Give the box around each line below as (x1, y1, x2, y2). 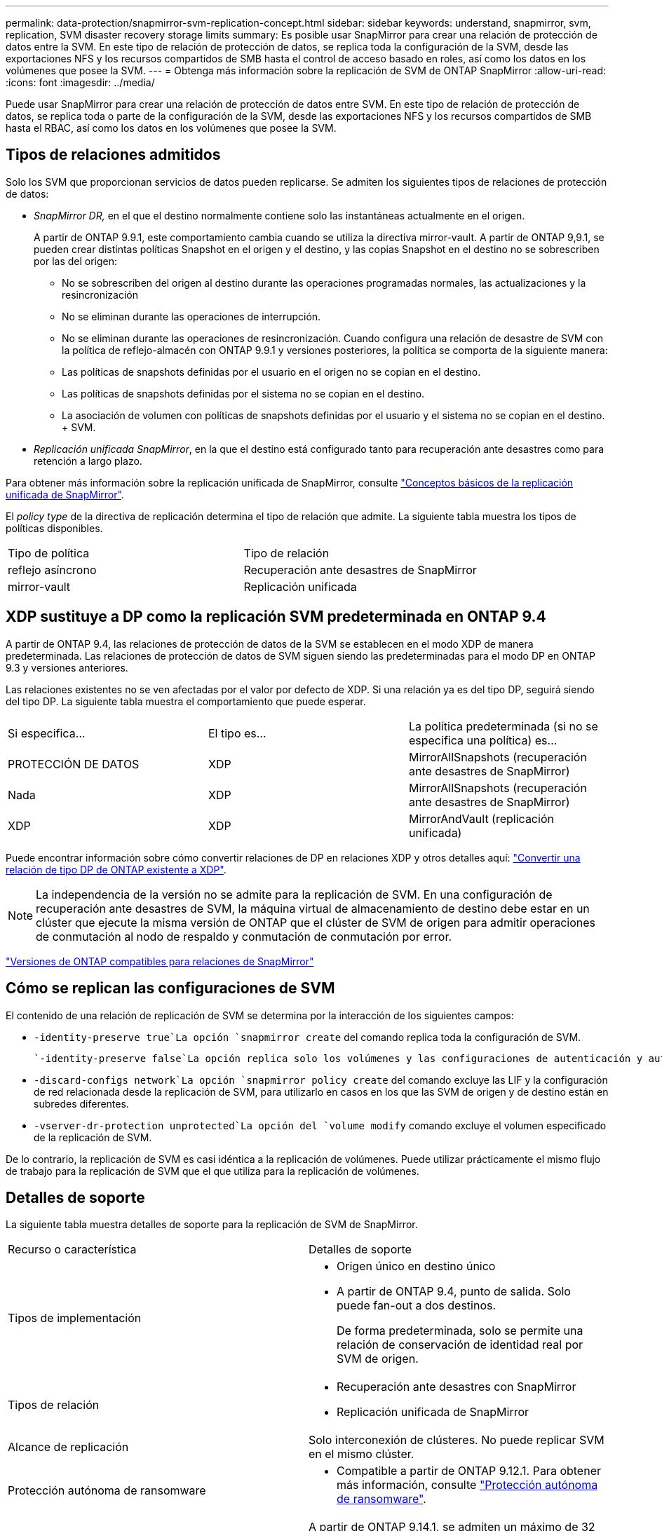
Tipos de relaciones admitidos (6, 146, 221, 164)
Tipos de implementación (8, 1311, 142, 1326)
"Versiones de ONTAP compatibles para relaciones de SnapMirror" (6, 955, 314, 967)
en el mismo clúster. (309, 1447, 414, 1462)
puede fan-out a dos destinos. (337, 1298, 496, 1313)
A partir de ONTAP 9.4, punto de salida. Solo (337, 1284, 571, 1299)
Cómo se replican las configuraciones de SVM (6, 979, 335, 998)
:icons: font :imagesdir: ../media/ (6, 76, 155, 88)
